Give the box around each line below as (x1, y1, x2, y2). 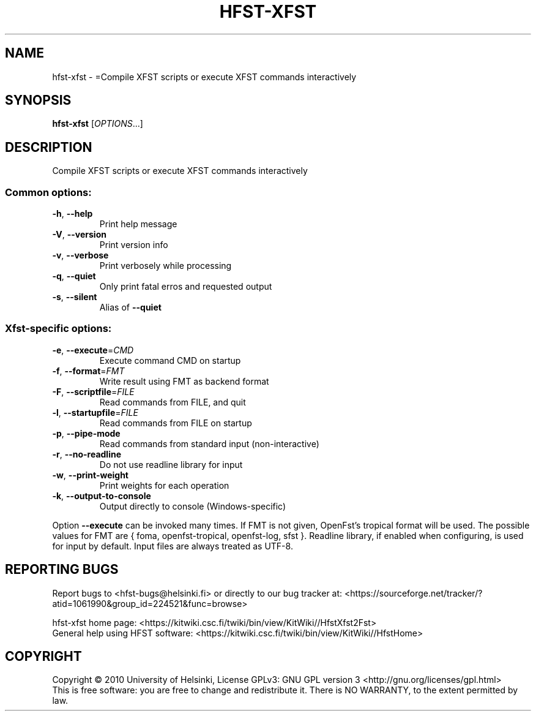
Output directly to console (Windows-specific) (99, 500, 286, 511)
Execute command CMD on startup (99, 355, 241, 366)
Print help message (99, 219, 177, 230)
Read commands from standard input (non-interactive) (99, 438, 319, 449)
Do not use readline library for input (99, 459, 243, 470)
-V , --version (52, 229, 106, 240)
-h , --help (52, 208, 93, 219)
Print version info (99, 239, 168, 251)
